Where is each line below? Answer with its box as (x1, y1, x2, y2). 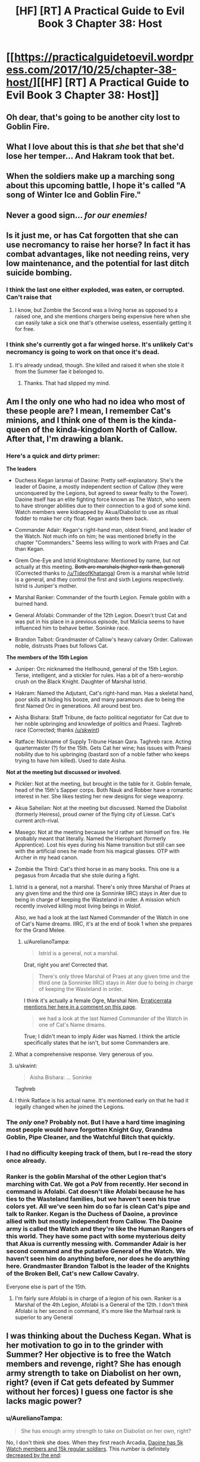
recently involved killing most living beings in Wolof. (14, 902, 142, 910)
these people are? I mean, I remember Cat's (6, 406, 171, 416)
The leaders (6, 465, 37, 472)
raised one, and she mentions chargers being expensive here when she (14, 313, 190, 320)
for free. (14, 326, 35, 333)
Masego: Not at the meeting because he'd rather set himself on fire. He (14, 829, 190, 836)
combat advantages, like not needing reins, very (6, 249, 189, 259)
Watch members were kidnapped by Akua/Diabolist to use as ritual (14, 509, 179, 516)
